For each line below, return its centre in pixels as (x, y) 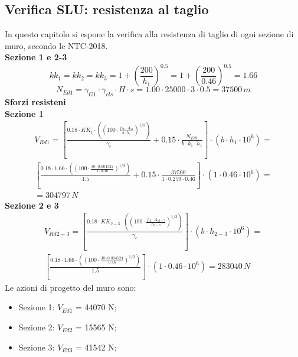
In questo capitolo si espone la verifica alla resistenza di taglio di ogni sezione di (149, 34)
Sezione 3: (37, 347)
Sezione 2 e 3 (32, 205)
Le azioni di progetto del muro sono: (71, 287)
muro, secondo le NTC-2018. (56, 45)
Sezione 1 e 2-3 (36, 57)
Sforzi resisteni (35, 102)
